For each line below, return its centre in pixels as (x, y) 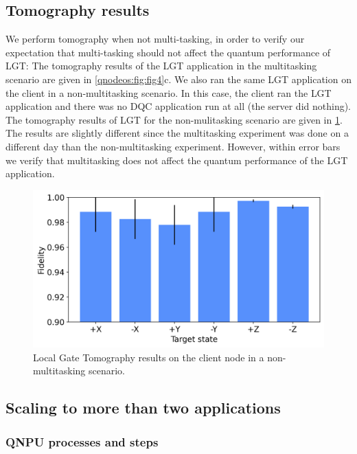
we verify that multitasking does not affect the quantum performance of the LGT (177, 160)
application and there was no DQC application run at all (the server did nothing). (178, 106)
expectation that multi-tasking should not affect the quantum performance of (168, 52)
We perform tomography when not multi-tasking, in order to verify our (155, 39)
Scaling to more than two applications (143, 408)
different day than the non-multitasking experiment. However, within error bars (173, 146)
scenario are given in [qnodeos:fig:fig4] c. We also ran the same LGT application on (178, 79)
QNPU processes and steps (82, 441)
